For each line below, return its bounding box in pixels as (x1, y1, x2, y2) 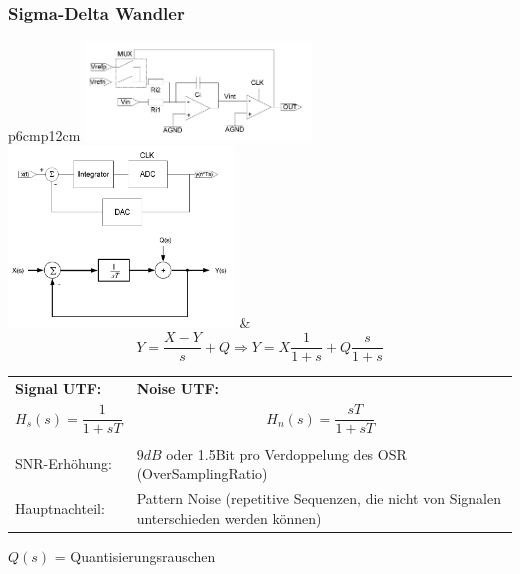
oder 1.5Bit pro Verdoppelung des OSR (166, 443, 407, 464)
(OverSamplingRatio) (136, 463, 268, 484)
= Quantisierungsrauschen (54, 545, 216, 566)
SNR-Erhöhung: (15, 453, 112, 474)
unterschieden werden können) (136, 507, 322, 528)
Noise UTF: (136, 378, 220, 399)
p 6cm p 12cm (8, 125, 81, 146)
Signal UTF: (15, 378, 102, 399)
